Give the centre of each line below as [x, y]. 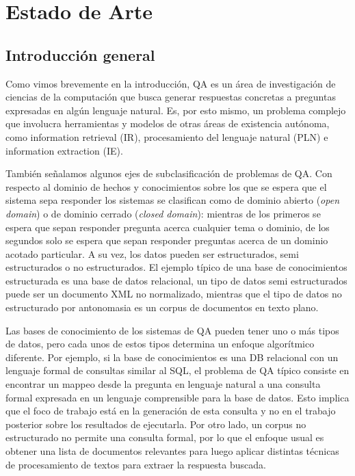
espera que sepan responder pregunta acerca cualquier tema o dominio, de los [168, 227]
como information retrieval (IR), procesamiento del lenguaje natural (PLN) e [167, 136]
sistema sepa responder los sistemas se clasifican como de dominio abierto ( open [172, 200]
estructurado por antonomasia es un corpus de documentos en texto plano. [162, 307]
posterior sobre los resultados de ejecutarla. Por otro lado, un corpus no [156, 424]
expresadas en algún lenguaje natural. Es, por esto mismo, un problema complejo [176, 110]
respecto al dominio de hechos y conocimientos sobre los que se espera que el [166, 186]
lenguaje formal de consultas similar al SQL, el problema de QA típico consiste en [177, 370]
